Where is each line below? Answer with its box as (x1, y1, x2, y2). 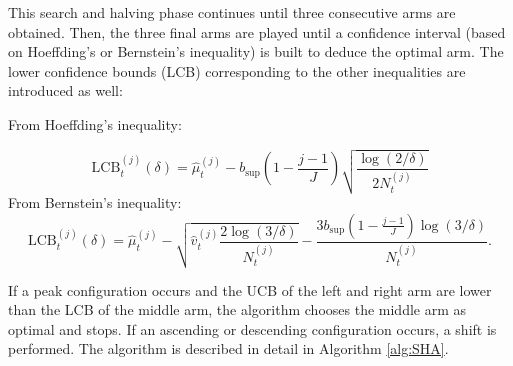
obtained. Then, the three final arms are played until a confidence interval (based (8, 21, 506, 42)
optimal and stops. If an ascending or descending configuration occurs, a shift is (8, 318, 497, 339)
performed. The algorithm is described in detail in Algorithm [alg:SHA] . (8, 338, 449, 359)
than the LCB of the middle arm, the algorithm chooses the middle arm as (8, 299, 467, 320)
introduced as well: (8, 80, 123, 101)
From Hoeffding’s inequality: (8, 113, 182, 134)
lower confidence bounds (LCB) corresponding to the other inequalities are (8, 60, 466, 81)
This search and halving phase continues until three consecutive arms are (8, 2, 456, 22)
